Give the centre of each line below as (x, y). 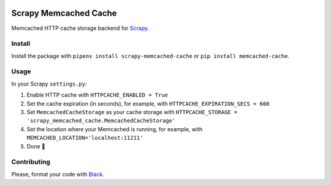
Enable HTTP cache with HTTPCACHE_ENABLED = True (97, 95)
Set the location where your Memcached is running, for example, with (115, 129)
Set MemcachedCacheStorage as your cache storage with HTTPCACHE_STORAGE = (132, 112)
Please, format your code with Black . (58, 174)
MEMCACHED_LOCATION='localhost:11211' (85, 138)
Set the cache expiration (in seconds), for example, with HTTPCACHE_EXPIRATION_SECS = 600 (148, 103)
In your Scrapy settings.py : (49, 84)
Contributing (31, 162)
